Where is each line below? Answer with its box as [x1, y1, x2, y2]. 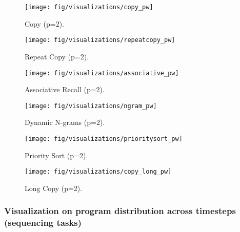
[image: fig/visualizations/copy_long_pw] [25, 168, 172, 176]
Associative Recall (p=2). [25, 84, 105, 95]
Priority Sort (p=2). [25, 150, 88, 160]
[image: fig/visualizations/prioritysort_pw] [25, 135, 183, 142]
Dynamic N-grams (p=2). [25, 117, 105, 128]
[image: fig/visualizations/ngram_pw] [25, 102, 157, 110]
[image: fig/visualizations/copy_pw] [25, 4, 153, 11]
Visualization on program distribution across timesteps [4, 204, 236, 217]
